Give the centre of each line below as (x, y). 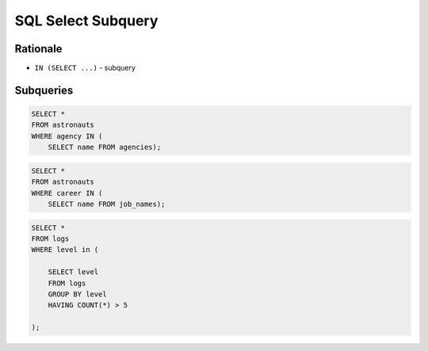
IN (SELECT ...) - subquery (85, 68)
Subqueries (44, 90)
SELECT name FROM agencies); (105, 147)
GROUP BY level (77, 294)
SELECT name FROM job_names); (107, 204)
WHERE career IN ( (67, 193)
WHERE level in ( (65, 250)
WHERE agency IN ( (67, 136)
